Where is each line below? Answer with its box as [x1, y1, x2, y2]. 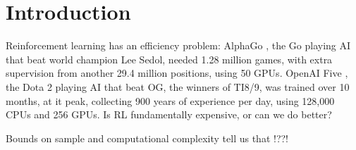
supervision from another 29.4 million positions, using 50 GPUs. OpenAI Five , [6, 65, 348, 80]
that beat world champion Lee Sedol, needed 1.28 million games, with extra [6, 51, 333, 66]
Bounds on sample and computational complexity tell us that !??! [6, 130, 288, 145]
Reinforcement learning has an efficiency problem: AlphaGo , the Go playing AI [6, 38, 351, 53]
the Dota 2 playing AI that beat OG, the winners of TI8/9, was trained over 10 [6, 79, 350, 94]
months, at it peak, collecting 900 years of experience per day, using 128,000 [6, 93, 335, 108]
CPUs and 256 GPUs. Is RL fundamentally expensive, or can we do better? [6, 107, 332, 122]
